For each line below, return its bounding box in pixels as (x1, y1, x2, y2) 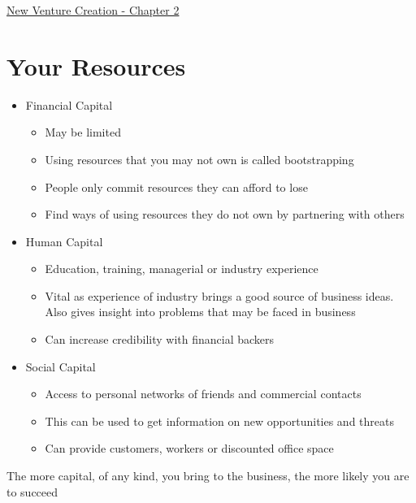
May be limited (45, 124, 121, 141)
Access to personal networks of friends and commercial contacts (45, 385, 362, 402)
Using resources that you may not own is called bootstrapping (45, 150, 354, 167)
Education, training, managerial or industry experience (45, 260, 318, 277)
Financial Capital (25, 96, 113, 113)
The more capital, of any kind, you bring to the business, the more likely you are (6, 467, 409, 484)
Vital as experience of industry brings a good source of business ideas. (45, 287, 394, 304)
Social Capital (25, 358, 96, 375)
